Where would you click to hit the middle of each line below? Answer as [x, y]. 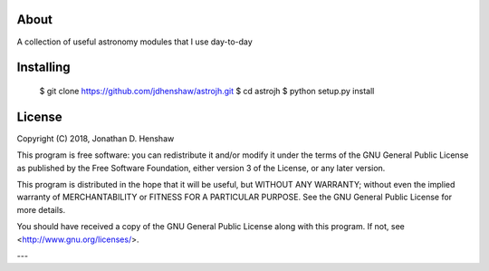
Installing [44, 68]
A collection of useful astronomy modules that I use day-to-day [134, 42]
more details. [41, 209]
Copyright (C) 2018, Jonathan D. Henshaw [96, 138]
